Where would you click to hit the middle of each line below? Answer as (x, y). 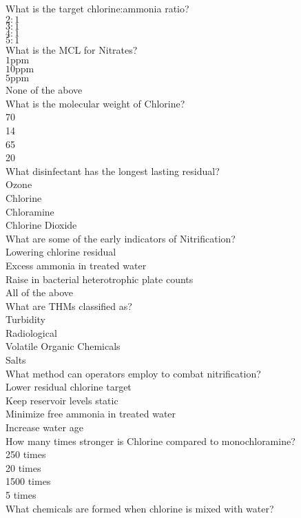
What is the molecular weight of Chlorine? (95, 103)
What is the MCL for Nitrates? (72, 49)
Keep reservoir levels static (62, 400)
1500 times (28, 481)
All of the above (39, 292)
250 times (26, 454)
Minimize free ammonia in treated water (91, 414)
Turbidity (26, 319)
